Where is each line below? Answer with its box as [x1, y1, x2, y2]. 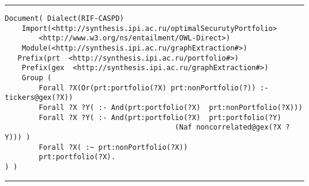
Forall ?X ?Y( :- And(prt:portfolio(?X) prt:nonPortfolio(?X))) [39, 103, 303, 112]
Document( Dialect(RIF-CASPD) [5, 14, 124, 23]
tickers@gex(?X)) [5, 93, 73, 102]
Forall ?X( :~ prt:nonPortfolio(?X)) [39, 143, 188, 152]
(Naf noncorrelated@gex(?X [175, 123, 282, 132]
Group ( [21, 73, 52, 82]
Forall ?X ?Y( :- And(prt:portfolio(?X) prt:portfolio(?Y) [39, 113, 282, 122]
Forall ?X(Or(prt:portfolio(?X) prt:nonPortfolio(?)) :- [39, 83, 269, 92]
